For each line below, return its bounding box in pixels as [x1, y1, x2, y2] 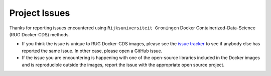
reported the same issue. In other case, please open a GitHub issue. [22, 48, 163, 54]
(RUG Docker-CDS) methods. [9, 31, 70, 37]
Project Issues [9, 7, 70, 18]
